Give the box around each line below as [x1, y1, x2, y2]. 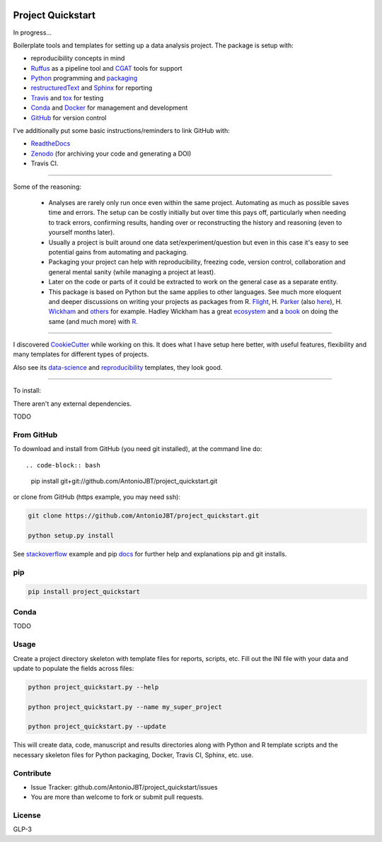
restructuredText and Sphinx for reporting [30, 83, 153, 92]
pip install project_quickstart [28, 587, 141, 595]
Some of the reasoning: [13, 182, 81, 191]
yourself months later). [48, 228, 115, 237]
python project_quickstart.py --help [28, 683, 159, 691]
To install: [13, 386, 42, 395]
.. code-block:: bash [25, 461, 100, 469]
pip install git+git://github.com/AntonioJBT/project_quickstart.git [30, 476, 218, 485]
